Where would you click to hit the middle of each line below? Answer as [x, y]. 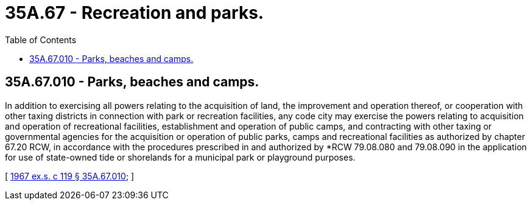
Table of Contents [41, 40]
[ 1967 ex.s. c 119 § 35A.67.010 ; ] [70, 176]
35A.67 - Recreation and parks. [135, 13]
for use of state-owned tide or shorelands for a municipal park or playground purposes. [180, 157]
